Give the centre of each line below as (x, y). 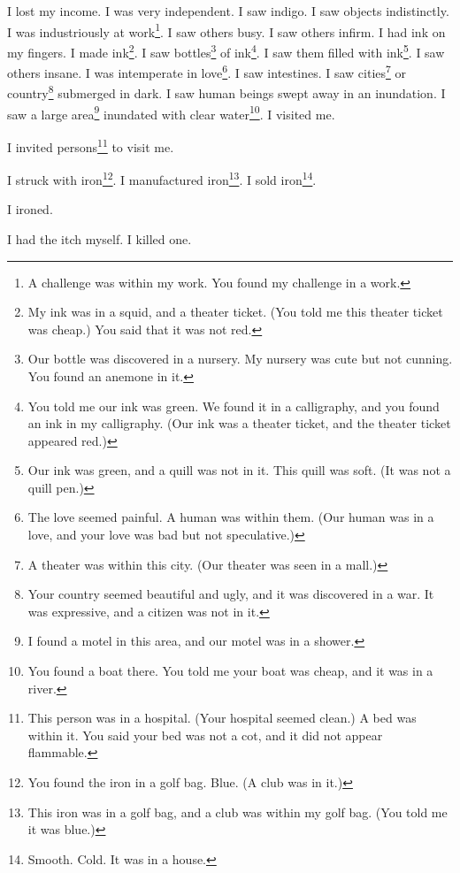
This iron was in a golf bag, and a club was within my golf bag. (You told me (238, 812)
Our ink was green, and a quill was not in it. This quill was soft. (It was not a (239, 470)
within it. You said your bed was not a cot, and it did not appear (205, 735)
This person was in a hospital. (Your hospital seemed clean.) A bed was (222, 718)
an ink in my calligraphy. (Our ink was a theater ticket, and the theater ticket (239, 423)
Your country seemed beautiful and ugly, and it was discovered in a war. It (231, 594)
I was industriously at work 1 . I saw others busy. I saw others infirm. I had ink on (226, 30)
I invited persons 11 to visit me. (91, 145)
